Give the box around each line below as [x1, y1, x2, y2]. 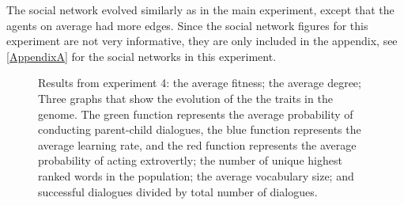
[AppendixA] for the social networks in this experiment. [6, 47, 277, 64]
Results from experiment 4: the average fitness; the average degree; [38, 74, 361, 91]
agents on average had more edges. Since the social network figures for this [6, 17, 368, 33]
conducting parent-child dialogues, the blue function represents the [38, 121, 361, 138]
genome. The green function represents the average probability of [38, 105, 353, 122]
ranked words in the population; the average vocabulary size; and [38, 167, 354, 184]
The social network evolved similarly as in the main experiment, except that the [6, 2, 395, 17]
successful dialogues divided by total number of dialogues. [38, 183, 318, 199]
